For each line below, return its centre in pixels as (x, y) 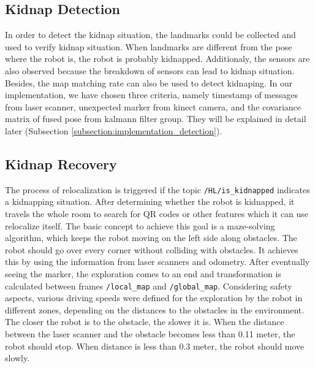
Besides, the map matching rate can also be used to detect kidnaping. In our (149, 82)
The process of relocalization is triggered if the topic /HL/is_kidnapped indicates (157, 189)
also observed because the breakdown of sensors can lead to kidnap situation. (150, 70)
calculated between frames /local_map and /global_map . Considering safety (149, 286)
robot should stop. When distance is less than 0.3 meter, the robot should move (155, 346)
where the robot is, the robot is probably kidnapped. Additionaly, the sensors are (157, 59)
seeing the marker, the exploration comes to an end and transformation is (143, 273)
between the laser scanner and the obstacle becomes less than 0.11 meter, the (150, 334)
